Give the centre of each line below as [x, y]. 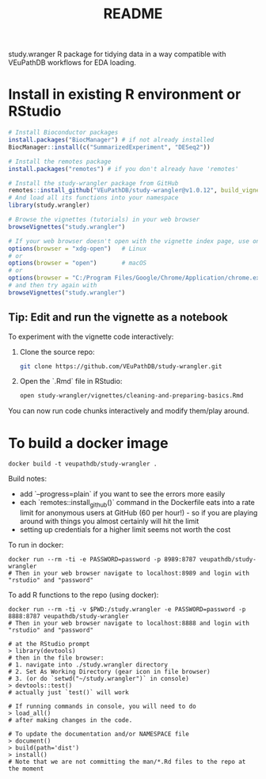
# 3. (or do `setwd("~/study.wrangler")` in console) [99, 679]
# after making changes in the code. [70, 720]
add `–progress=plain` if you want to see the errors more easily [122, 494]
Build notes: [28, 479]
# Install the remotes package [60, 161]
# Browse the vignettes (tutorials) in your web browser [104, 219]
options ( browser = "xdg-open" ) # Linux [78, 249]
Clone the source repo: [57, 351]
